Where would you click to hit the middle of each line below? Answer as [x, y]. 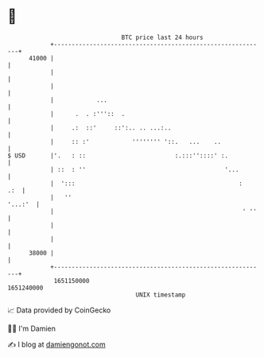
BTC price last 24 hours [162, 37]
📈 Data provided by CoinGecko [59, 310]
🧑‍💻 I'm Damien [32, 328]
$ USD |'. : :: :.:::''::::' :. [118, 155]
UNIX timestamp [161, 295]
